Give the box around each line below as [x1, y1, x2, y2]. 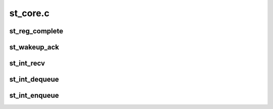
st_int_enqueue [9, 91, 59, 100]
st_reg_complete [9, 27, 63, 35]
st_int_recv [9, 59, 45, 68]
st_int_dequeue [9, 75, 59, 84]
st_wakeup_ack [9, 43, 59, 51]
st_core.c [9, 8, 50, 19]
